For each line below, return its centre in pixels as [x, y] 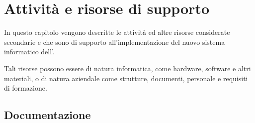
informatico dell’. [29, 52]
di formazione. [26, 88]
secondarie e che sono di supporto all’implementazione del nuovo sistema [115, 42]
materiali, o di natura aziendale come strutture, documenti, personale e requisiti [126, 78]
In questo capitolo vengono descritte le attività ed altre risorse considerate [117, 32]
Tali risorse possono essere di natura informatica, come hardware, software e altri [127, 68]
